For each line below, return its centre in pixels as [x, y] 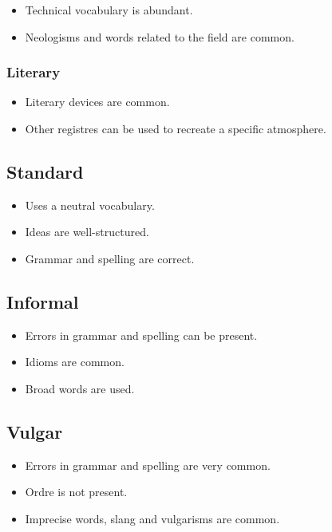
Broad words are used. [80, 388]
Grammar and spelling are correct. [110, 258]
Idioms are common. [75, 362]
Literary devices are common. [97, 102]
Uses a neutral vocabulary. [90, 205]
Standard [45, 171]
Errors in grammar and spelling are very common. [148, 465]
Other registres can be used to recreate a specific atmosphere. [176, 128]
